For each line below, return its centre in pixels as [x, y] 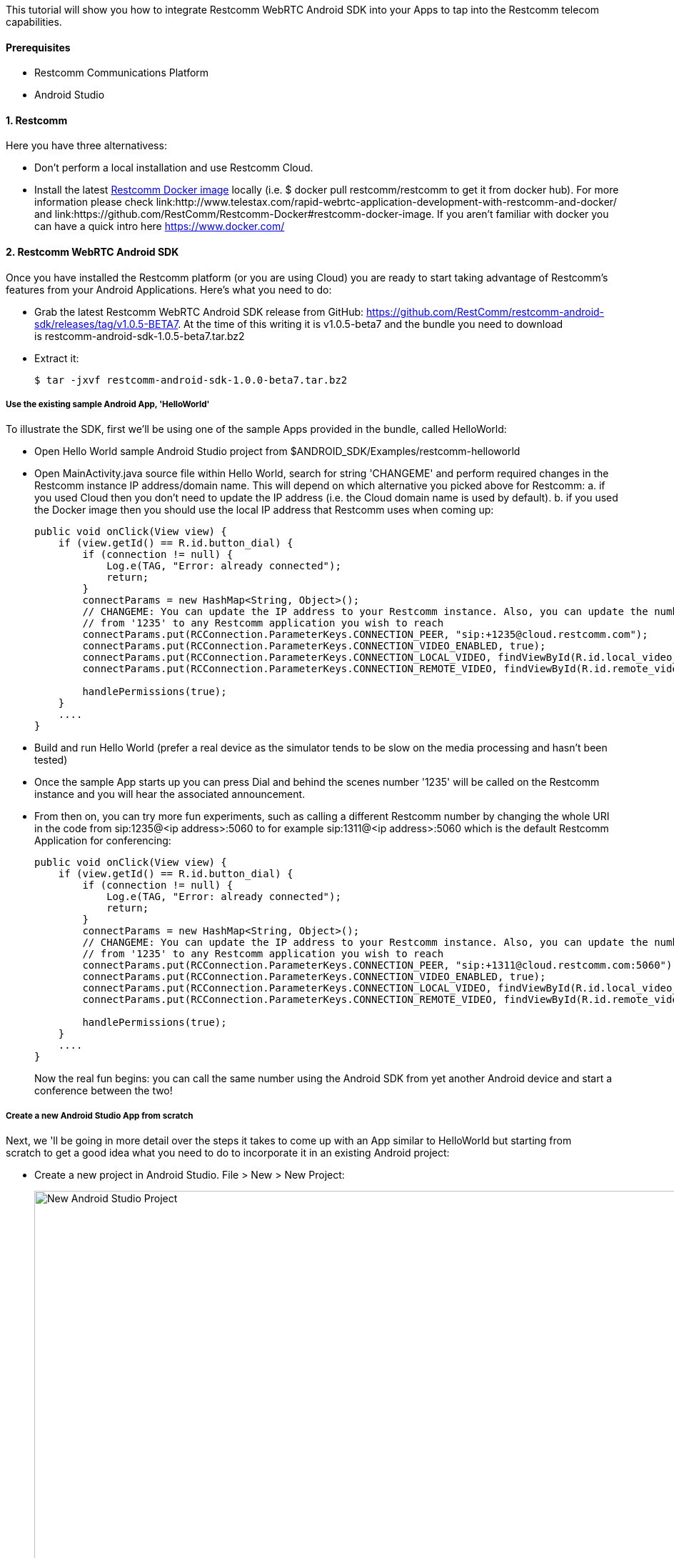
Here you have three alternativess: [86, 146]
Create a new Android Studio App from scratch [100, 1115]
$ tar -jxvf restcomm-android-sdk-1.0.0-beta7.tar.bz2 [191, 380]
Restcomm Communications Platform [122, 73]
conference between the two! [104, 1091]
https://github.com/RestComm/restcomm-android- [486, 311]
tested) [51, 760]
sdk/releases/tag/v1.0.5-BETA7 [106, 324]
